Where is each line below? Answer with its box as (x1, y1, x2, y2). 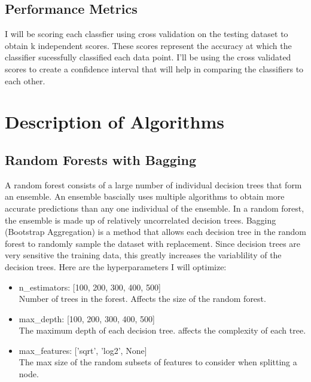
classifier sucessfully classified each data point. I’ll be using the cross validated (5, 51, 291, 63)
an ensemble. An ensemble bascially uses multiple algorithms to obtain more (5, 190, 285, 203)
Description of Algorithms (5, 109, 224, 134)
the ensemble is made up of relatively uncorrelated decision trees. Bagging (5, 213, 276, 226)
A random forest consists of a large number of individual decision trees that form (5, 178, 302, 191)
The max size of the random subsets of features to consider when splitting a (19, 356, 297, 368)
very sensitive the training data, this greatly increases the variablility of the (5, 249, 282, 261)
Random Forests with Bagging (5, 150, 196, 169)
